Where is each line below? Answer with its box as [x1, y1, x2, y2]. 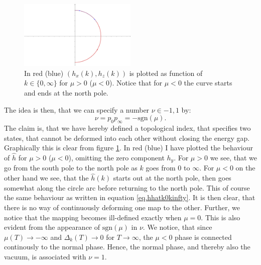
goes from [146, 162, 176, 173]
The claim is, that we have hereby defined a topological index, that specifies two [4, 122, 251, 133]
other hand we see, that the [4, 172, 89, 183]
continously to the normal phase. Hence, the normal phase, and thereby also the [4, 241, 250, 252]
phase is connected [175, 231, 232, 242]
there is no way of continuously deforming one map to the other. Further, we [4, 202, 240, 212]
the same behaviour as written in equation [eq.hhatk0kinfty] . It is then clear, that [4, 192, 255, 203]
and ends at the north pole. [24, 87, 108, 98]
